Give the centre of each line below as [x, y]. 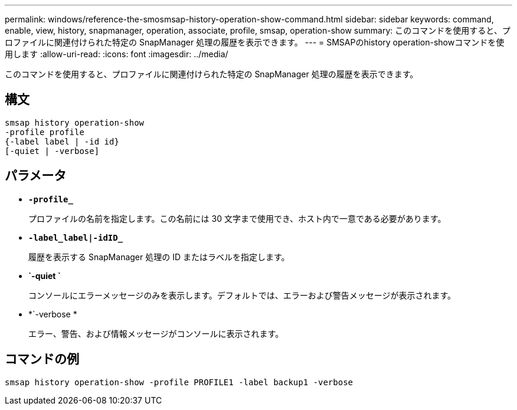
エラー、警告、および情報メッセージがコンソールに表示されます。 [156, 333]
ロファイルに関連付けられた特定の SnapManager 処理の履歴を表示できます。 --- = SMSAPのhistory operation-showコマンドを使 [255, 42]
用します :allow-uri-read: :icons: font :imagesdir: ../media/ [117, 54]
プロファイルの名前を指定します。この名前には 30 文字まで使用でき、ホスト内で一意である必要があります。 [237, 218]
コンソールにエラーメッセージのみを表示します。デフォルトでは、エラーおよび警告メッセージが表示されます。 [242, 295]
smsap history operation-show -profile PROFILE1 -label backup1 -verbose [179, 382]
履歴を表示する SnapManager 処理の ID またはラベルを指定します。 [159, 257]
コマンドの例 [42, 359]
